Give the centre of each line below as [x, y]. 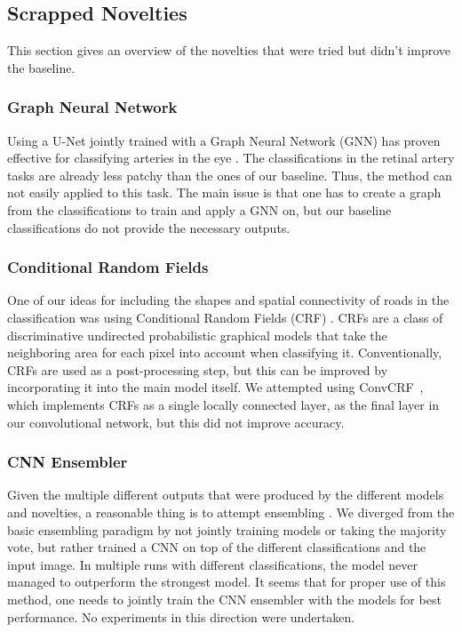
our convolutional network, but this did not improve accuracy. [176, 422]
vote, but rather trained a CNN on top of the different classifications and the [217, 547]
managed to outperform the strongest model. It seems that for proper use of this [227, 582]
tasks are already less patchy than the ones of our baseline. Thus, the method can [230, 175]
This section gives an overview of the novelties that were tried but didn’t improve [229, 50]
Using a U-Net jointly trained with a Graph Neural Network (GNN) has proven [224, 140]
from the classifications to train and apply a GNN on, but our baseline [199, 209]
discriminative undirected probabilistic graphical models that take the [197, 335]
